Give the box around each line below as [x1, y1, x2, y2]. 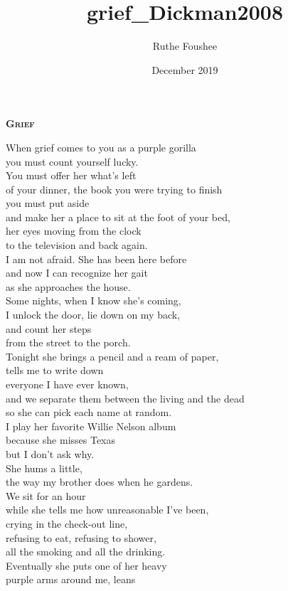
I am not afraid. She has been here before [6, 251, 187, 266]
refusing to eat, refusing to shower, [6, 530, 156, 545]
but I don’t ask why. [6, 446, 95, 461]
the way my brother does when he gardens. [6, 474, 193, 489]
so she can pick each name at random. [6, 405, 172, 420]
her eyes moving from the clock [6, 223, 142, 238]
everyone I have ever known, [6, 377, 129, 391]
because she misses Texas [6, 432, 116, 447]
